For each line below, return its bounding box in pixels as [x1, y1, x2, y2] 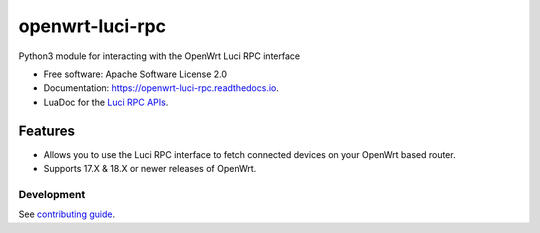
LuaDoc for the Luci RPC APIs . [43, 96, 169, 108]
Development [18, 187, 86, 201]
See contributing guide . [18, 208, 115, 220]
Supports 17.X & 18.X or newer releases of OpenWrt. [43, 163, 257, 175]
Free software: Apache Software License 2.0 [43, 68, 228, 80]
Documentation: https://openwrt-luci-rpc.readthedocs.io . [43, 82, 280, 94]
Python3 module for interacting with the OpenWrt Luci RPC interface [18, 50, 300, 62]
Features [18, 122, 75, 139]
